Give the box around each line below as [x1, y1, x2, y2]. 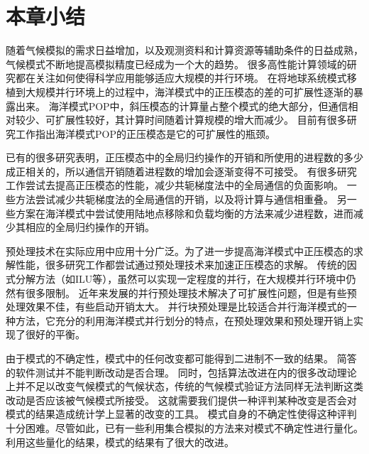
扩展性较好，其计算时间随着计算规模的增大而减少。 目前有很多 [55, 112, 347, 127]
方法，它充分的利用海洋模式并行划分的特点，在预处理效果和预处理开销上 [15, 313, 353, 328]
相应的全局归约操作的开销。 [25, 220, 155, 234]
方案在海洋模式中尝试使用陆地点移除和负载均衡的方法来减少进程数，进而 [15, 205, 353, 220]
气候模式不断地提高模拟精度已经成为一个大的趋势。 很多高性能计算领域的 [6, 56, 347, 71]
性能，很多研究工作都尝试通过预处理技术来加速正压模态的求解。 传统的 [15, 257, 347, 272]
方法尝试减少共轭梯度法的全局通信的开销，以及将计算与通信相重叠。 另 [15, 192, 347, 207]
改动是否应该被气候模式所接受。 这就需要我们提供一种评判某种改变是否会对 [6, 392, 357, 407]
